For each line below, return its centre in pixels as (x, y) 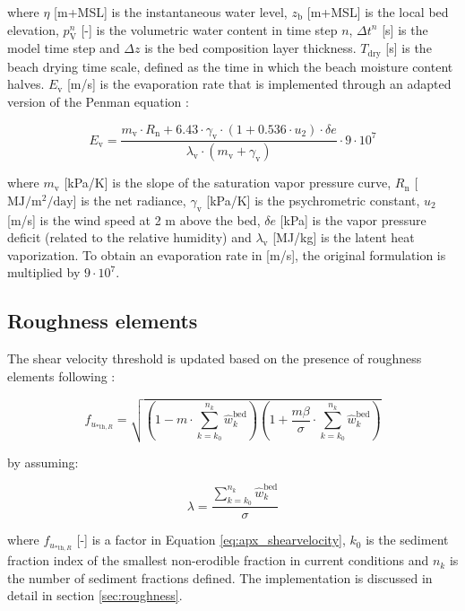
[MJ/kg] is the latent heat (344, 237)
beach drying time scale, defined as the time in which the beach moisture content (230, 66)
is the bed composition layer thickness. (250, 48)
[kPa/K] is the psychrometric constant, (313, 200)
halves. (26, 84)
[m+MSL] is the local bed (378, 12)
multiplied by (44, 272)
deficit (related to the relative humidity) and (129, 237)
